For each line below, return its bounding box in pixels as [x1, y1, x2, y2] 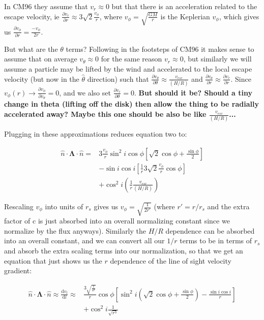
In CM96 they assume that [4, 1, 88, 11]
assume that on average [4, 53, 77, 64]
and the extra [207, 201, 250, 211]
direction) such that [87, 73, 149, 84]
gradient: [4, 265, 32, 276]
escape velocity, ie [4, 11, 60, 21]
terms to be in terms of [180, 235, 252, 246]
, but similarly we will [183, 53, 252, 64]
